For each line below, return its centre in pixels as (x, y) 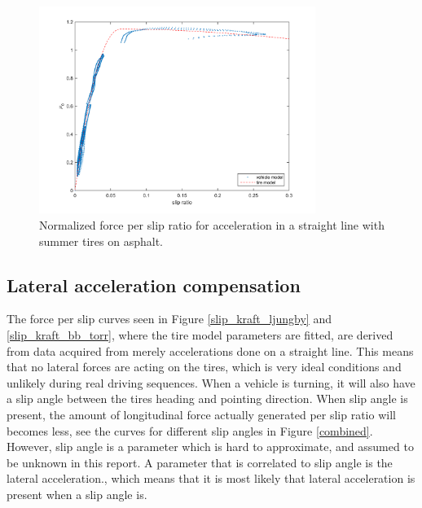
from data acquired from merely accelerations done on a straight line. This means (210, 350)
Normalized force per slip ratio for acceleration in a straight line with (212, 224)
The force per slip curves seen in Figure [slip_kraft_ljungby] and (169, 319)
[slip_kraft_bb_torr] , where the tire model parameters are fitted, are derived (200, 334)
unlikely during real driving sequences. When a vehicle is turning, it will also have (211, 382)
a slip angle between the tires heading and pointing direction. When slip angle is (207, 399)
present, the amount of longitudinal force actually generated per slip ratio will (201, 414)
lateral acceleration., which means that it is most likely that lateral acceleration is (211, 478)
